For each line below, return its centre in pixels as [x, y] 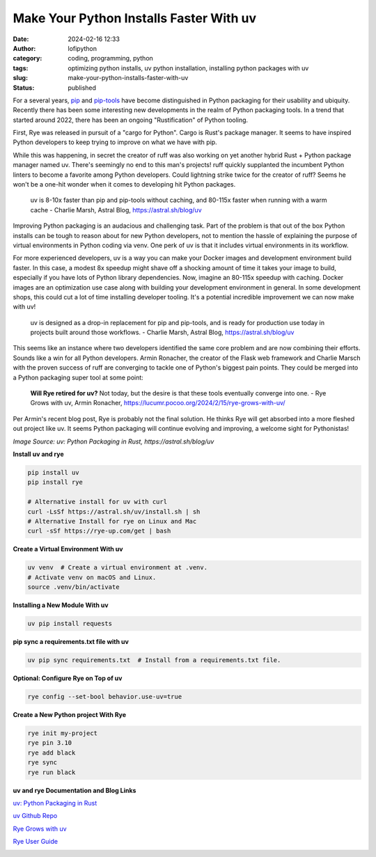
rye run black [52, 772]
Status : [24, 88]
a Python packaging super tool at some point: [78, 377]
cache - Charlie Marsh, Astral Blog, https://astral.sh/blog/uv [116, 210]
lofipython [83, 48]
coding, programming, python [110, 58]
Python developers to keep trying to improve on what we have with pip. [115, 142]
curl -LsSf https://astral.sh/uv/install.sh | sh [114, 511]
